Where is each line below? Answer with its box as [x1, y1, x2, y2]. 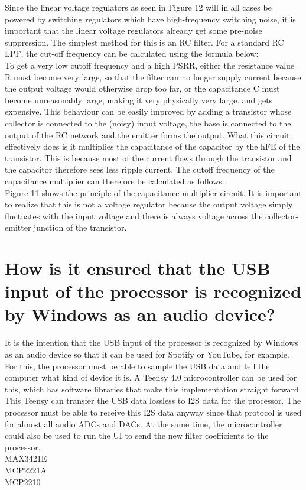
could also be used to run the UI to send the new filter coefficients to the [5, 429, 269, 442]
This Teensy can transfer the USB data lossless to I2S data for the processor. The [5, 394, 301, 407]
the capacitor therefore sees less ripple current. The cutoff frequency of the [5, 163, 275, 176]
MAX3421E [5, 452, 47, 465]
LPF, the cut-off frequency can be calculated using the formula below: [5, 47, 259, 60]
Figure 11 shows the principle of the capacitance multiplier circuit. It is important [5, 186, 302, 199]
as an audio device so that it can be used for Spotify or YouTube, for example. [5, 348, 289, 360]
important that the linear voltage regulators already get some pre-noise [5, 24, 262, 37]
